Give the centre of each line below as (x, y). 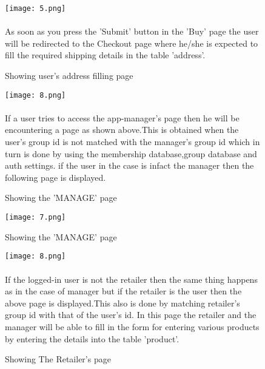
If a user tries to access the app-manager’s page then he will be (122, 117)
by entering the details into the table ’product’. (92, 338)
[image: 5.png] (35, 8)
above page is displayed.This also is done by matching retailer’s (122, 303)
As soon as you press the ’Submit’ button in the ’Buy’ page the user (132, 31)
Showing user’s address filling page (69, 76)
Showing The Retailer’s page (58, 359)
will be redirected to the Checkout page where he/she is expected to (132, 43)
